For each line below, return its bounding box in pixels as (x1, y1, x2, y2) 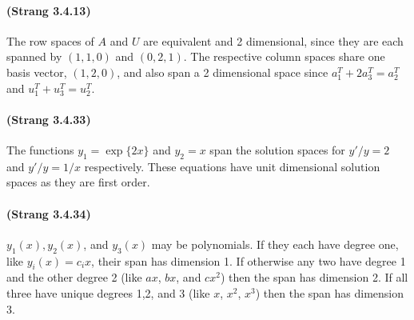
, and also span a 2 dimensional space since (117, 63, 328, 80)
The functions (6, 141, 74, 158)
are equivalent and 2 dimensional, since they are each (143, 32, 404, 49)
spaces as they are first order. (6, 174, 150, 190)
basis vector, (6, 63, 67, 80)
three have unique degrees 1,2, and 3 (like (6, 284, 210, 301)
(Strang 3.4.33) (6, 110, 91, 127)
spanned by (6, 48, 62, 65)
